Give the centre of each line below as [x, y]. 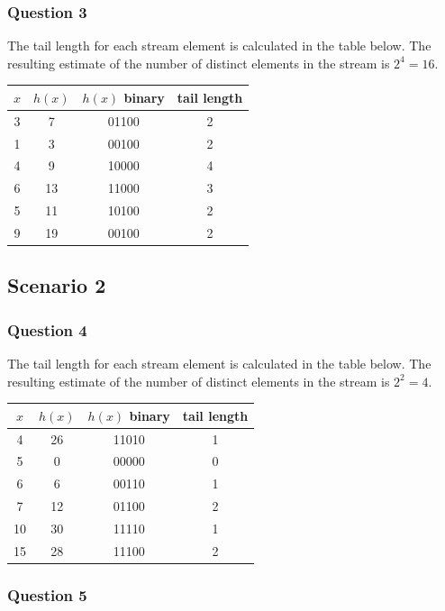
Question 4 [47, 329]
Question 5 [47, 594]
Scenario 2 [57, 285]
